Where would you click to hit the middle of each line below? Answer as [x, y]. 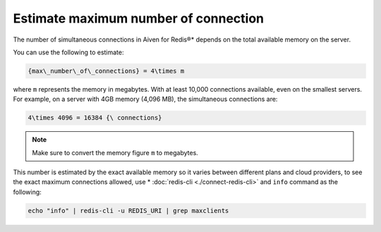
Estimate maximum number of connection [139, 18]
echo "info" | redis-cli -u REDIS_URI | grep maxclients [128, 210]
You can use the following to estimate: [68, 52]
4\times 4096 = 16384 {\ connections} [95, 118]
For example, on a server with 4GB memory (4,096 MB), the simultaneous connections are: [145, 99]
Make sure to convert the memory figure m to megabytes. [115, 152]
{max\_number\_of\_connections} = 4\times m [106, 71]
